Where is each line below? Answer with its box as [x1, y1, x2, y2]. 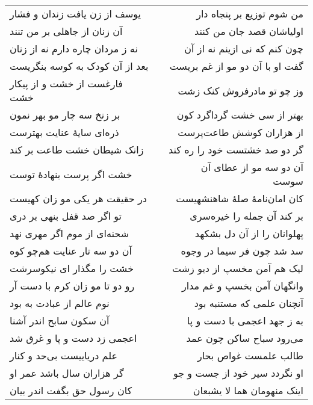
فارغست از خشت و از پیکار [10, 76, 123, 90]
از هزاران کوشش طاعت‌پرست [178, 125, 303, 139]
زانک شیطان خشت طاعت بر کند [10, 143, 144, 156]
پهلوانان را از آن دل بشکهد [194, 226, 303, 240]
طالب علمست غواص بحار [197, 348, 303, 362]
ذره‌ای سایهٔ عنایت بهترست [10, 125, 119, 139]
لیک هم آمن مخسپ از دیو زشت [172, 261, 303, 275]
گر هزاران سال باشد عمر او [10, 366, 124, 380]
